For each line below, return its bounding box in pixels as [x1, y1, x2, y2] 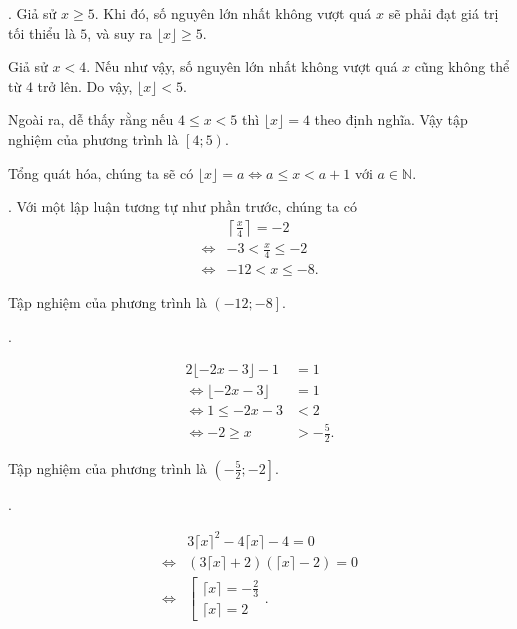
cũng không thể [414, 56, 510, 77]
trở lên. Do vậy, [37, 75, 133, 96]
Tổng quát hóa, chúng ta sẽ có [8, 162, 194, 183]
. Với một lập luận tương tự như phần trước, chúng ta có [8, 196, 357, 217]
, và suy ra [87, 22, 153, 43]
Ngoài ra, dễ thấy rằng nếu [8, 109, 174, 130]
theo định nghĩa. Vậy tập [314, 109, 468, 130]
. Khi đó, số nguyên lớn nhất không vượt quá [94, 3, 372, 23]
